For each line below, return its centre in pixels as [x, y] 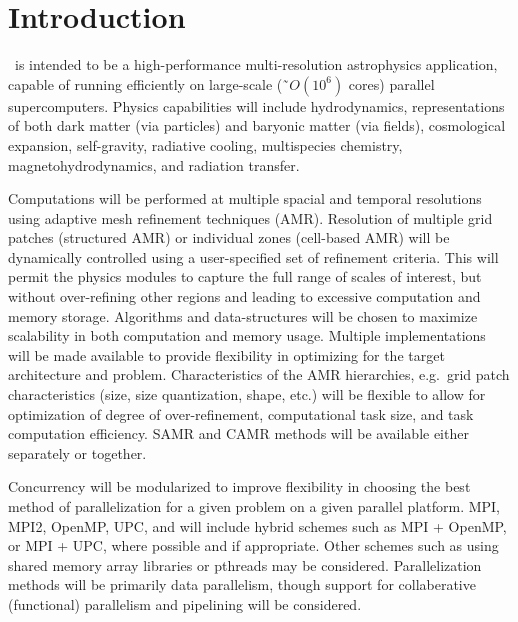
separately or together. [77, 452]
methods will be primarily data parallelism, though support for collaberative [242, 584]
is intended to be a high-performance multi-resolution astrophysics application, [256, 64]
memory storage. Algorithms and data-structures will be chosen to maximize [243, 315]
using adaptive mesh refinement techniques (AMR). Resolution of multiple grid [250, 217]
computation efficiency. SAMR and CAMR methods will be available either [238, 433]
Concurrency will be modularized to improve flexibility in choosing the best [239, 486]
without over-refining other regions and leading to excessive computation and [244, 296]
